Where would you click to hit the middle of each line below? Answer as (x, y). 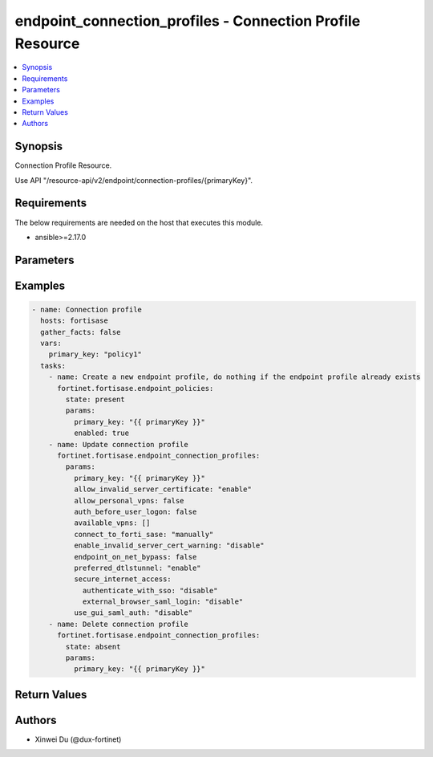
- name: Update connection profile (118, 444)
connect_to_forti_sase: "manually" (144, 534)
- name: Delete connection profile (118, 624)
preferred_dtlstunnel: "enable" (137, 568)
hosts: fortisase (74, 321)
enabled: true (101, 433)
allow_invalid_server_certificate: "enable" (162, 489)
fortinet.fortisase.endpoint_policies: (136, 388)
